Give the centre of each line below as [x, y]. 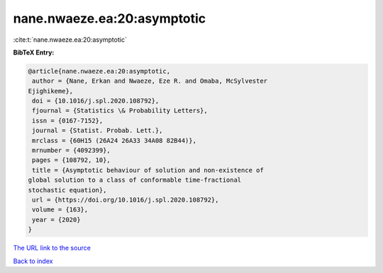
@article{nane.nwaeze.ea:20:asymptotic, [99, 71]
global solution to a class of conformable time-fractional [135, 180]
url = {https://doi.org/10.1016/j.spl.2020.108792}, [126, 200]
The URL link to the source [52, 248]
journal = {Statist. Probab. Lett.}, [98, 130]
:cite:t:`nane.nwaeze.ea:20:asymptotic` [70, 40]
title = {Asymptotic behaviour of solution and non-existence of [148, 170]
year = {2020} [56, 220]
